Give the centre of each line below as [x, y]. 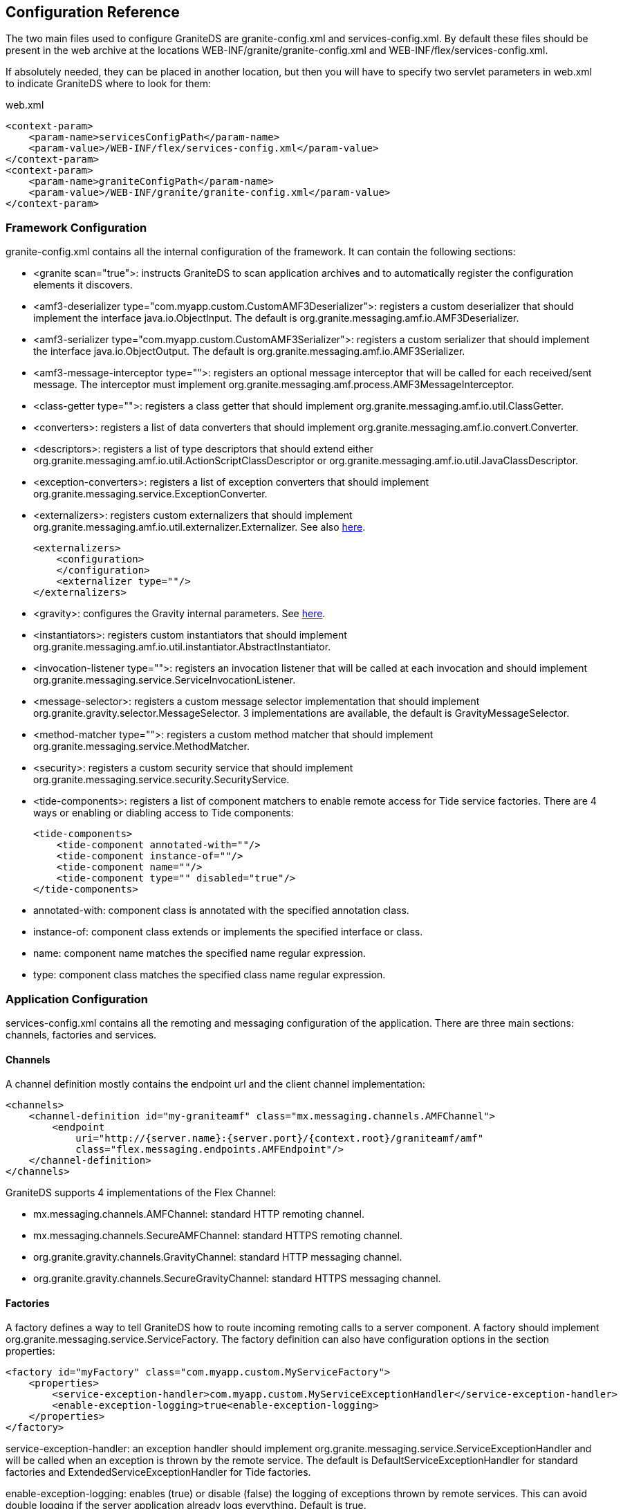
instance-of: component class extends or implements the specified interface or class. [228, 932]
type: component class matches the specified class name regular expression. [210, 975]
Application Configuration [77, 999]
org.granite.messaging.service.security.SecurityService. [161, 780]
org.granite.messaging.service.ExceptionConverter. [150, 494]
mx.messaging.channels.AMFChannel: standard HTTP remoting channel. [199, 1214]
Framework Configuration [76, 227]
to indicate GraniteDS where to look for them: [109, 84]
